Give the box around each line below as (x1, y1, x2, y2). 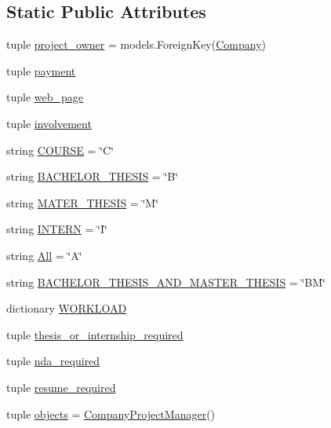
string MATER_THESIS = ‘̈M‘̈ (6, 194, 159, 210)
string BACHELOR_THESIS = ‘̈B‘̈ (6, 168, 179, 185)
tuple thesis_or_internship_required (6, 326, 184, 342)
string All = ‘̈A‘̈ (6, 247, 82, 263)
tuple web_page (6, 89, 84, 105)
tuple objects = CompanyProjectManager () (6, 405, 216, 422)
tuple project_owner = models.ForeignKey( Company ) (6, 36, 267, 53)
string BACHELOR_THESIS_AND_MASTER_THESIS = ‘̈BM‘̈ (6, 273, 326, 290)
